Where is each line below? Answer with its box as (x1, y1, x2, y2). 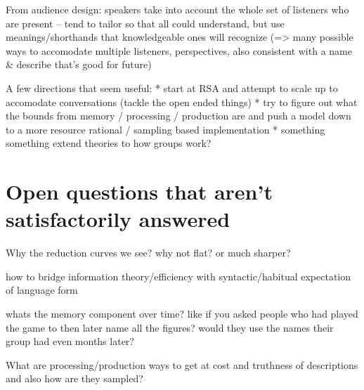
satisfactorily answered (6, 204, 230, 233)
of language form (6, 282, 78, 297)
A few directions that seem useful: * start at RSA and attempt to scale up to (6, 80, 338, 95)
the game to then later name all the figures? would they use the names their (6, 320, 334, 334)
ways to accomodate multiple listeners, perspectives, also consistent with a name (6, 43, 352, 58)
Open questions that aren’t (6, 177, 273, 206)
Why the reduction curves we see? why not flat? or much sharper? (6, 245, 291, 260)
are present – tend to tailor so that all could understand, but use (6, 15, 285, 30)
